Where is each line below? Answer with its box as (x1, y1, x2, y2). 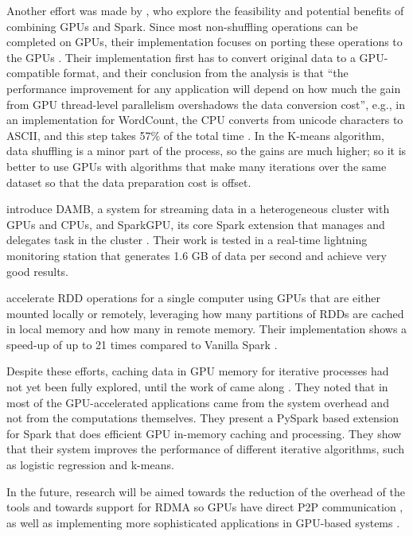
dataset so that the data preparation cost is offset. (6, 173, 251, 190)
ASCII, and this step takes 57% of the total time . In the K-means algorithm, (6, 126, 384, 143)
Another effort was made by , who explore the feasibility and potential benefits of (6, 2, 404, 18)
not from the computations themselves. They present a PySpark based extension (6, 410, 399, 426)
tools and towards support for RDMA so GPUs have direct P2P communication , (6, 499, 403, 515)
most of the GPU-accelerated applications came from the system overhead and (6, 394, 389, 410)
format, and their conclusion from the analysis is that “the (63, 64, 349, 81)
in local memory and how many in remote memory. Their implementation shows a (6, 320, 407, 337)
